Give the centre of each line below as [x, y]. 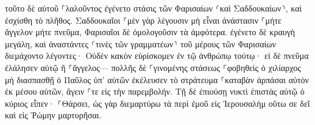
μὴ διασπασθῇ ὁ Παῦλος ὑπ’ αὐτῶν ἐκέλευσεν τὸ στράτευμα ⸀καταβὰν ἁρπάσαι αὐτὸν [157, 79]
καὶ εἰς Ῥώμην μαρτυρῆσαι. [53, 115]
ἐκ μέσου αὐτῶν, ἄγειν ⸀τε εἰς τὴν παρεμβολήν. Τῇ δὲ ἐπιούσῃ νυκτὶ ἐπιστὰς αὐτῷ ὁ [155, 91]
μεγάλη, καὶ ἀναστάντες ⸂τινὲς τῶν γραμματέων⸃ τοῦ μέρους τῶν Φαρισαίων [140, 43]
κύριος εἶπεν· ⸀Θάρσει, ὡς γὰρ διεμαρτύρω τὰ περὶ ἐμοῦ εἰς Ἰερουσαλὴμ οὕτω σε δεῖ [157, 103]
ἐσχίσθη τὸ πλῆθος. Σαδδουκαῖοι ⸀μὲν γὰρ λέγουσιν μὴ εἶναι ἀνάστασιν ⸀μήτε [143, 20]
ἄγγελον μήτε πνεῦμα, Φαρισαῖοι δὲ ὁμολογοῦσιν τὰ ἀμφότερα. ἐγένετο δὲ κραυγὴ [150, 32]
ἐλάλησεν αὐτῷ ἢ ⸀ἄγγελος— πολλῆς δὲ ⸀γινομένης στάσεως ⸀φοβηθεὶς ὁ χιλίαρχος [153, 67]
